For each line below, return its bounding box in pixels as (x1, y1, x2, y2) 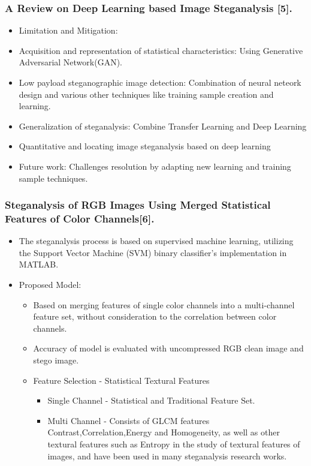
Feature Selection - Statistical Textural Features (33, 374, 210, 386)
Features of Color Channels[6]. (5, 211, 155, 226)
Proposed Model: (19, 278, 81, 291)
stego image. (33, 354, 79, 366)
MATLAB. (19, 258, 59, 270)
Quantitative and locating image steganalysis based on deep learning (19, 140, 271, 152)
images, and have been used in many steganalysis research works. (47, 449, 287, 462)
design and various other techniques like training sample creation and (19, 88, 274, 100)
